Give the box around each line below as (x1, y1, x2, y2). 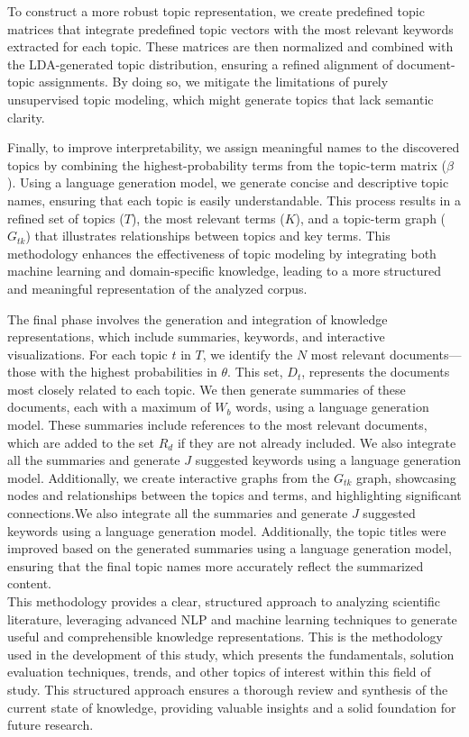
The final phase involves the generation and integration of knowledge (7, 309, 388, 328)
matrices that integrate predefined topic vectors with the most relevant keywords (7, 19, 454, 38)
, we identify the (202, 344, 293, 363)
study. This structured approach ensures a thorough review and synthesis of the (7, 679, 448, 698)
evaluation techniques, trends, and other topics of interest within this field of (7, 662, 431, 681)
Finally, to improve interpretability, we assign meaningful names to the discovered (7, 138, 460, 157)
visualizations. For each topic (7, 344, 168, 363)
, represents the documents (301, 362, 450, 381)
